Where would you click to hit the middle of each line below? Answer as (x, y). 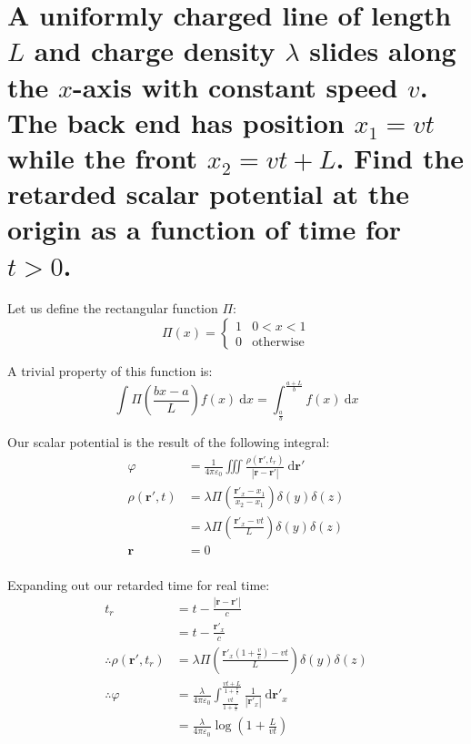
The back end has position (176, 122)
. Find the (400, 157)
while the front (103, 157)
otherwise (278, 343)
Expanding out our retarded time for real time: (139, 584)
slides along (383, 51)
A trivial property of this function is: (110, 371)
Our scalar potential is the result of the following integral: (169, 442)
